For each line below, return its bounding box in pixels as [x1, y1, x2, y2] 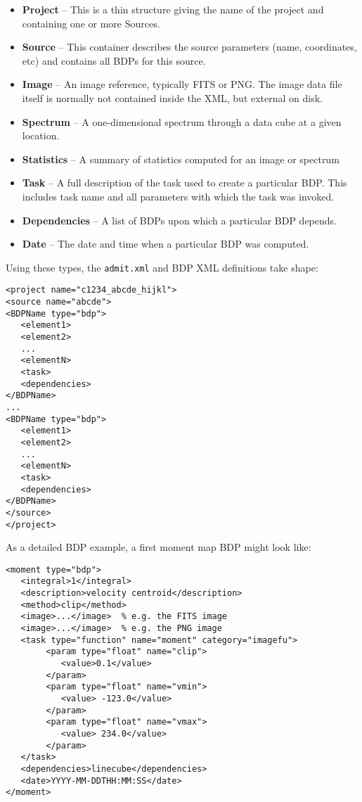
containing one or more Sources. [22, 15, 160, 30]
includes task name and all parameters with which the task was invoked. [22, 189, 335, 203]
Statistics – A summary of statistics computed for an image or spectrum [22, 151, 340, 166]
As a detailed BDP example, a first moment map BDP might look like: [6, 540, 311, 554]
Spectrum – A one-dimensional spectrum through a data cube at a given [22, 114, 342, 129]
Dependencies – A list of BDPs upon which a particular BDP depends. [22, 212, 337, 227]
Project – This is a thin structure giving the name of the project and [22, 2, 324, 16]
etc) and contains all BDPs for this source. [22, 53, 206, 68]
